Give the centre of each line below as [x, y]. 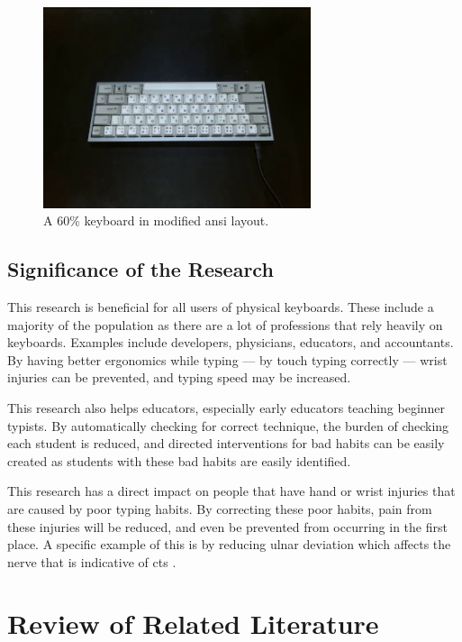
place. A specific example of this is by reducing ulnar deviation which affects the [229, 544]
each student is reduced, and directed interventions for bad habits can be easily [226, 443]
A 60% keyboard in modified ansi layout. [156, 220]
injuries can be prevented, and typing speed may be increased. [179, 377]
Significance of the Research [140, 269]
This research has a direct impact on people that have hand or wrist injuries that [231, 491]
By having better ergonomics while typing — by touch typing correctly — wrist [227, 359]
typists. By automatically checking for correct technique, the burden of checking [228, 425]
